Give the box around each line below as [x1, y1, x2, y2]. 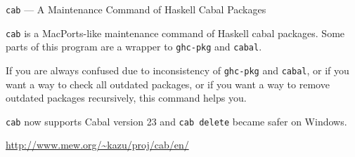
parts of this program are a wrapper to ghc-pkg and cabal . [6, 39, 262, 54]
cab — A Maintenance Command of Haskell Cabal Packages [6, 2, 266, 16]
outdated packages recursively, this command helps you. [6, 90, 247, 105]
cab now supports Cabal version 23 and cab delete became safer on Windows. [6, 114, 347, 128]
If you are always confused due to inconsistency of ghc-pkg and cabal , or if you [6, 62, 349, 77]
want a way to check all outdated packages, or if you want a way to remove [6, 76, 330, 91]
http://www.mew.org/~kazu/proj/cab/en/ [6, 137, 189, 152]
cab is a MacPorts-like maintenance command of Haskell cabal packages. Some [6, 25, 345, 40]
